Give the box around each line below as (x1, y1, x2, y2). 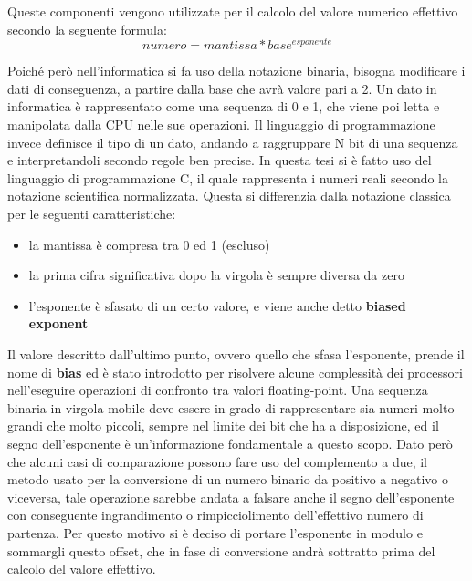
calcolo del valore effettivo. (7, 559, 156, 578)
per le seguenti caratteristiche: (7, 204, 176, 223)
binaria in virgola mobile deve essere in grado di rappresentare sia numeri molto (7, 398, 455, 417)
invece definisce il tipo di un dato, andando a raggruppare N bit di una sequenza (7, 132, 458, 151)
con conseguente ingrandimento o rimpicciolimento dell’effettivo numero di (7, 505, 424, 524)
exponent (28, 314, 89, 333)
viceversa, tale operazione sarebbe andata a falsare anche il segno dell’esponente (7, 487, 455, 506)
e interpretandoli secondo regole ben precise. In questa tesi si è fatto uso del (7, 150, 432, 170)
